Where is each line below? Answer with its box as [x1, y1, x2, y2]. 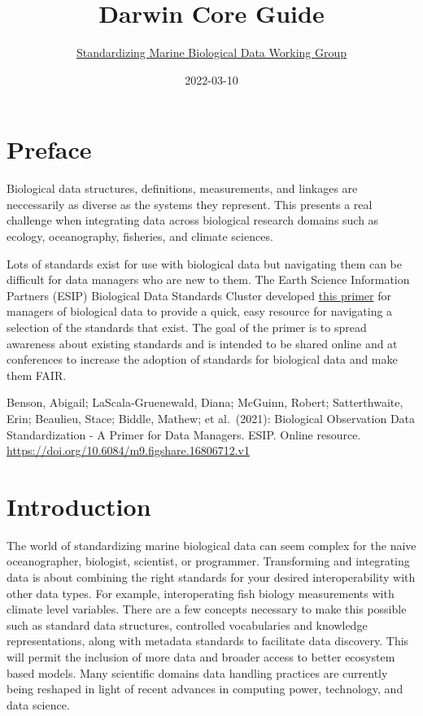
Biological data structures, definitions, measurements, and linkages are [7, 180, 358, 197]
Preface [7, 133, 92, 166]
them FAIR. [7, 366, 67, 383]
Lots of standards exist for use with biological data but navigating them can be [7, 255, 403, 272]
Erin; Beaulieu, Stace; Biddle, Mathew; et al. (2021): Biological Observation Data [7, 409, 416, 426]
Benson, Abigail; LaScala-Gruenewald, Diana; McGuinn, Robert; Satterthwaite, [7, 394, 403, 411]
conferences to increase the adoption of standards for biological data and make [7, 351, 398, 368]
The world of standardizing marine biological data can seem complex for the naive [7, 536, 416, 553]
